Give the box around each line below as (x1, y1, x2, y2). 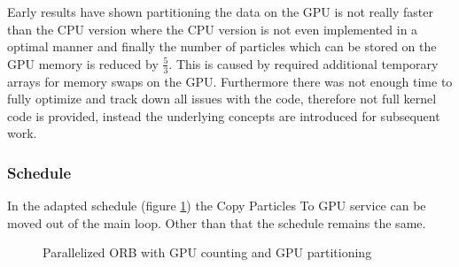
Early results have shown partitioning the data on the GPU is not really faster (7, 3, 433, 20)
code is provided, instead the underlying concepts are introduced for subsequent (7, 106, 440, 125)
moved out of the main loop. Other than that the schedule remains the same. (7, 213, 426, 232)
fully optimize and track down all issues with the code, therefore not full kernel (7, 89, 437, 108)
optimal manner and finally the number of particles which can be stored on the (7, 37, 437, 56)
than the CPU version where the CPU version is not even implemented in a (7, 19, 418, 38)
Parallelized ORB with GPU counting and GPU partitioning (43, 243, 372, 262)
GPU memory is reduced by (7, 54, 159, 72)
